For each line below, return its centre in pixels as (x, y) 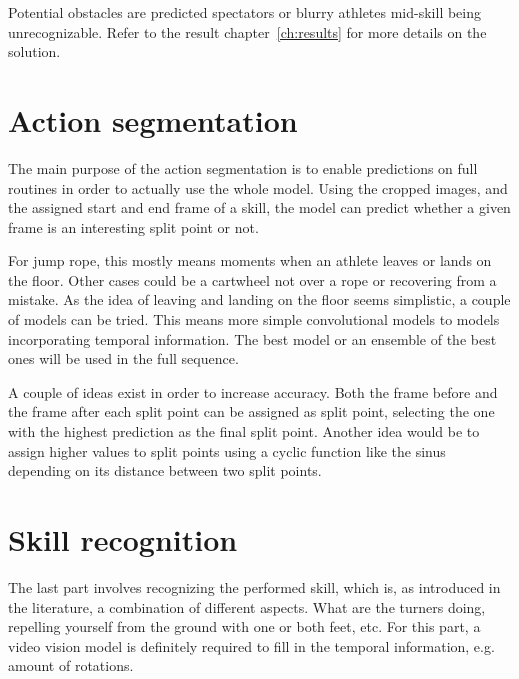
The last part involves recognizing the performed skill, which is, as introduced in (254, 586)
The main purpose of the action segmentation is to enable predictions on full (243, 167)
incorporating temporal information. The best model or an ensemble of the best (252, 338)
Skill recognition (123, 539)
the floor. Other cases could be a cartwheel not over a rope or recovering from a (252, 279)
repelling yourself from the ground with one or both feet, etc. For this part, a (244, 626)
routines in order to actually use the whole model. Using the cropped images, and (258, 187)
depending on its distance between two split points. (165, 470)
